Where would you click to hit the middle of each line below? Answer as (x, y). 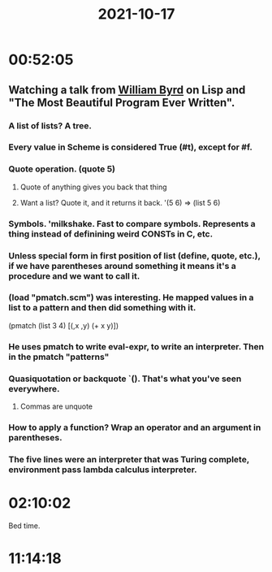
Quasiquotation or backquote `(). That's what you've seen (125, 379)
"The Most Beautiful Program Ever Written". (122, 102)
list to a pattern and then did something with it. (102, 308)
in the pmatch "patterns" (59, 357)
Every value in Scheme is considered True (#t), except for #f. (131, 147)
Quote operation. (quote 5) (62, 169)
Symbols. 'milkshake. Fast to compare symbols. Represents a (132, 223)
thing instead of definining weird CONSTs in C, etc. (111, 234)
